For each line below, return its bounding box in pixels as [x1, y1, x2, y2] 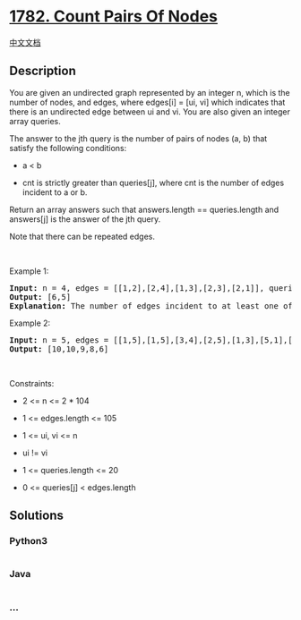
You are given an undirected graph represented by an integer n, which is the [9, 87, 291, 98]
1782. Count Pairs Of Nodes [9, 6, 218, 27]
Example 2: [9, 318, 51, 328]
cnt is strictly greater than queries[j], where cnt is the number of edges [21, 177, 285, 188]
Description [9, 64, 76, 79]
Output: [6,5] [9, 292, 72, 302]
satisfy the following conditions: [9, 142, 127, 153]
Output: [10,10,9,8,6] [9, 344, 109, 354]
